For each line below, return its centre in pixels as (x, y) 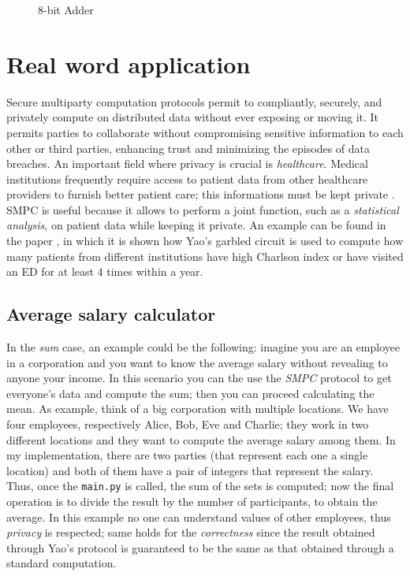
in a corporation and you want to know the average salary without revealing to (197, 362)
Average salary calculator (111, 314)
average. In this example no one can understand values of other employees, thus (199, 517)
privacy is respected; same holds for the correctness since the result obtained (191, 532)
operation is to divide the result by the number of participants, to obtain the (192, 502)
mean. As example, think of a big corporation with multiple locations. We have (198, 409)
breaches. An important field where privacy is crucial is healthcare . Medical (187, 164)
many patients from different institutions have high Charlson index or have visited (205, 256)
